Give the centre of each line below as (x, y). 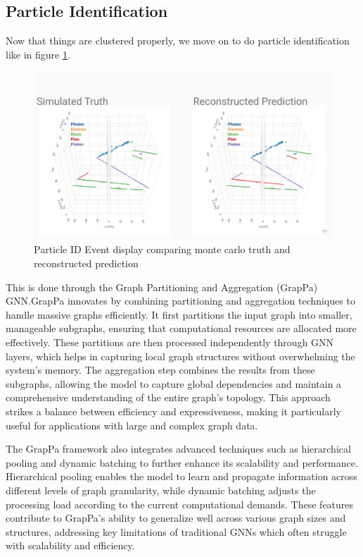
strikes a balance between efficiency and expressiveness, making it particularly (173, 411)
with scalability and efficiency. (70, 545)
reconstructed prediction (86, 263)
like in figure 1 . (38, 54)
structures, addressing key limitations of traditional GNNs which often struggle (176, 531)
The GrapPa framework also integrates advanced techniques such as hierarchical (178, 449)
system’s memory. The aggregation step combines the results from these (160, 370)
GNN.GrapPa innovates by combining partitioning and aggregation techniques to (180, 301)
